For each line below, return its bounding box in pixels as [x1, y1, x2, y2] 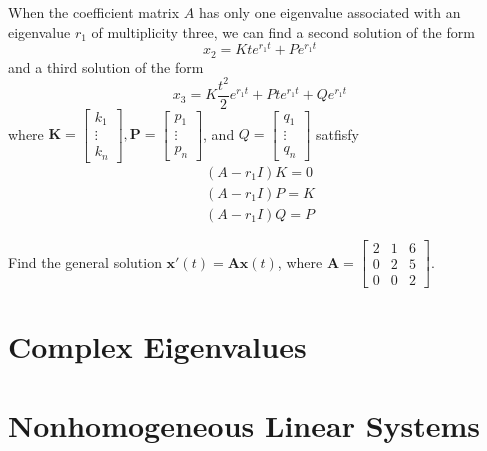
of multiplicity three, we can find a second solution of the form [91, 21, 475, 42]
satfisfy [316, 123, 359, 144]
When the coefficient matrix [8, 2, 180, 22]
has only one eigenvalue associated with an [198, 2, 461, 22]
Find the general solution [8, 251, 162, 272]
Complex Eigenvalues [8, 326, 307, 367]
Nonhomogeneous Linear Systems [8, 404, 481, 445]
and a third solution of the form [8, 56, 204, 77]
